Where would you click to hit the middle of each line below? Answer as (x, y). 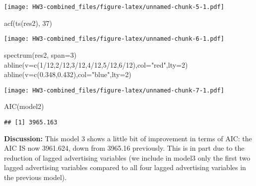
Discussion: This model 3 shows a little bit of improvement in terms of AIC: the (128, 138)
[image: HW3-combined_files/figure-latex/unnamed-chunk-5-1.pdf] (114, 7)
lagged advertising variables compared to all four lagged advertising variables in (125, 167)
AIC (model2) (24, 106)
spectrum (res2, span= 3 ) (40, 54)
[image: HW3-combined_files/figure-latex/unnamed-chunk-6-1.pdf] (114, 39)
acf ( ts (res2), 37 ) (28, 23)
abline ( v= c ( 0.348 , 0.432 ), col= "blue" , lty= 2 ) (68, 74)
